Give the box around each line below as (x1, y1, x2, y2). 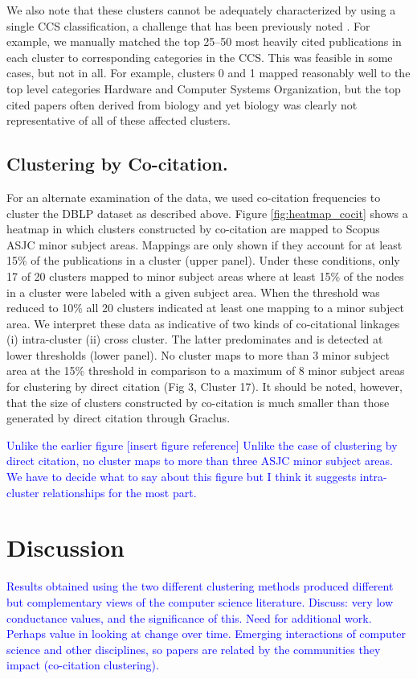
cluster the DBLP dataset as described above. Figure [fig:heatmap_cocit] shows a (6, 204, 408, 221)
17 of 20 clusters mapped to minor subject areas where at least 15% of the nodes (6, 267, 404, 284)
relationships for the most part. (43, 484, 197, 500)
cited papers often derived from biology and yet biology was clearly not (6, 96, 358, 113)
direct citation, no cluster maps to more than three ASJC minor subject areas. (6, 452, 393, 469)
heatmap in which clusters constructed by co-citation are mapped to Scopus (6, 220, 380, 237)
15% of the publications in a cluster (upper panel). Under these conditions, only (6, 252, 400, 269)
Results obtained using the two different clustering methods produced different (6, 578, 394, 595)
